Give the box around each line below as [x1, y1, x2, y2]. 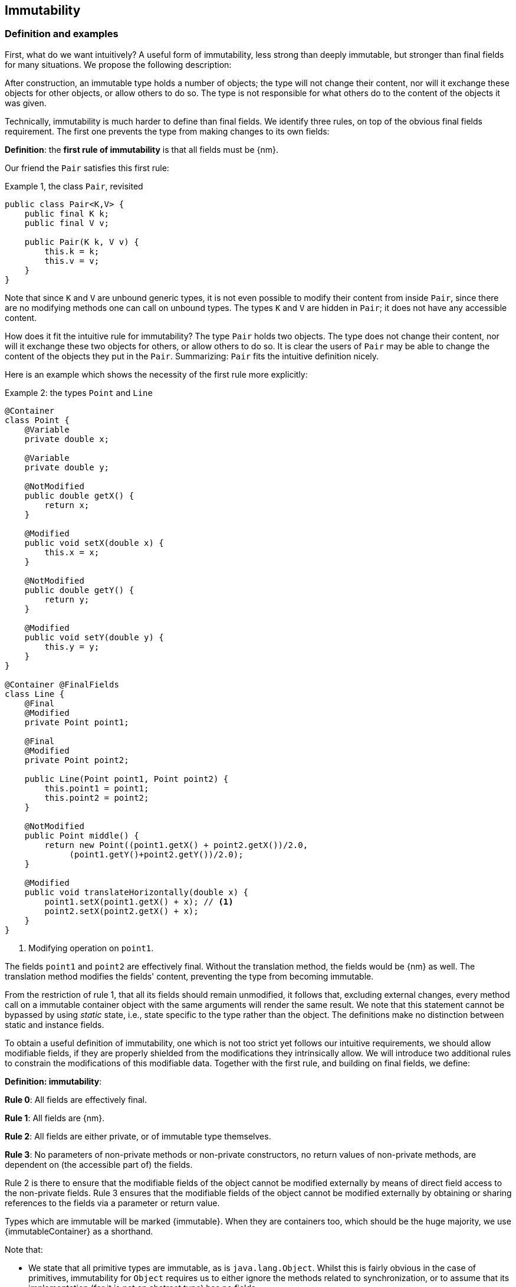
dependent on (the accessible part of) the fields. [5, 1159, 193, 1170]
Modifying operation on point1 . [28, 942, 154, 953]
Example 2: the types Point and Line [5, 387, 153, 398]
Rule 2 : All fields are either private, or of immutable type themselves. [5, 1131, 271, 1141]
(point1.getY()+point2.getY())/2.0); [69, 849, 244, 859]
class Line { [5, 689, 65, 699]
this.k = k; [44, 246, 100, 256]
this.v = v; [44, 256, 100, 266]
